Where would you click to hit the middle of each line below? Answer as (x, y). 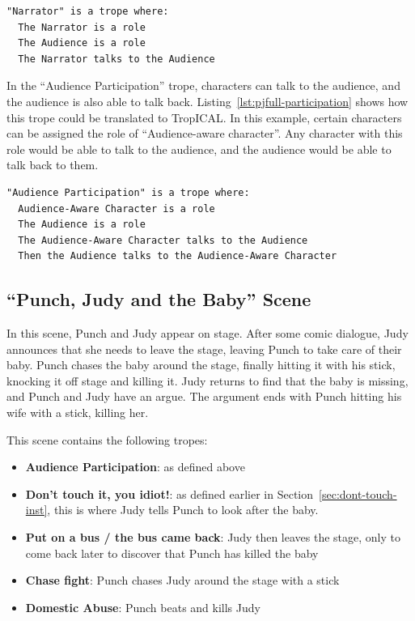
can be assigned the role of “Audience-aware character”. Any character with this (205, 133)
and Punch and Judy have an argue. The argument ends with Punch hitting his (204, 396)
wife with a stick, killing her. (78, 413)
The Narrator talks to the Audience (116, 59)
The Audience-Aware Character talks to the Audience (163, 240)
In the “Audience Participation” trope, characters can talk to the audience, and (203, 85)
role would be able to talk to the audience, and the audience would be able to (199, 149)
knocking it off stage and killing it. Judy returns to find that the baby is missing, (207, 380)
